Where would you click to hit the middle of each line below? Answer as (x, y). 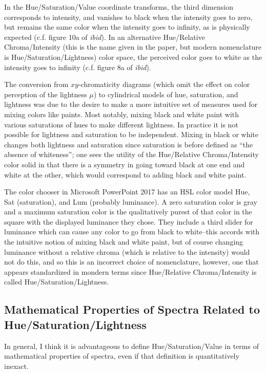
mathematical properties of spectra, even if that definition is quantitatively (122, 356)
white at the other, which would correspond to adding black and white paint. (125, 174)
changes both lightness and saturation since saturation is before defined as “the (129, 144)
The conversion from (36, 84)
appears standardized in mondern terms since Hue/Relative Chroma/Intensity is (130, 271)
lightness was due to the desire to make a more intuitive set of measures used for (131, 104)
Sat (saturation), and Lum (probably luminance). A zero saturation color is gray (131, 201)
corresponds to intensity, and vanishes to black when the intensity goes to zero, (128, 17)
